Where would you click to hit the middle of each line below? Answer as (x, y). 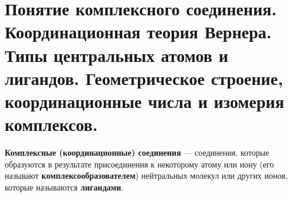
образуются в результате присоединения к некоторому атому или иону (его (140, 164)
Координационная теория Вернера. (138, 32)
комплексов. (51, 124)
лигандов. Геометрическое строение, (144, 78)
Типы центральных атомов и (117, 55)
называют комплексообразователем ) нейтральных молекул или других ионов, (146, 175)
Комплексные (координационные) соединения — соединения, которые (137, 152)
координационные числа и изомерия (145, 101)
